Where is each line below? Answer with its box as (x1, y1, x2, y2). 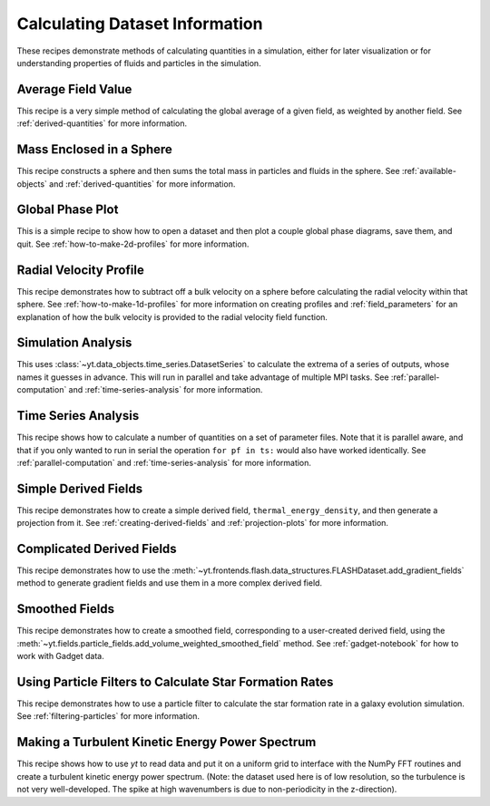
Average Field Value (16, 82, 132, 97)
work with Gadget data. (16, 651, 104, 662)
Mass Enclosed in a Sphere (16, 141, 172, 158)
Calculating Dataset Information (16, 14, 263, 34)
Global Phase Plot (16, 202, 119, 218)
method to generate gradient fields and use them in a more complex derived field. (16, 578, 322, 588)
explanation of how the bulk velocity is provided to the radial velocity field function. (16, 311, 328, 322)
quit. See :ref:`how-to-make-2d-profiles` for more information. (16, 238, 250, 249)
